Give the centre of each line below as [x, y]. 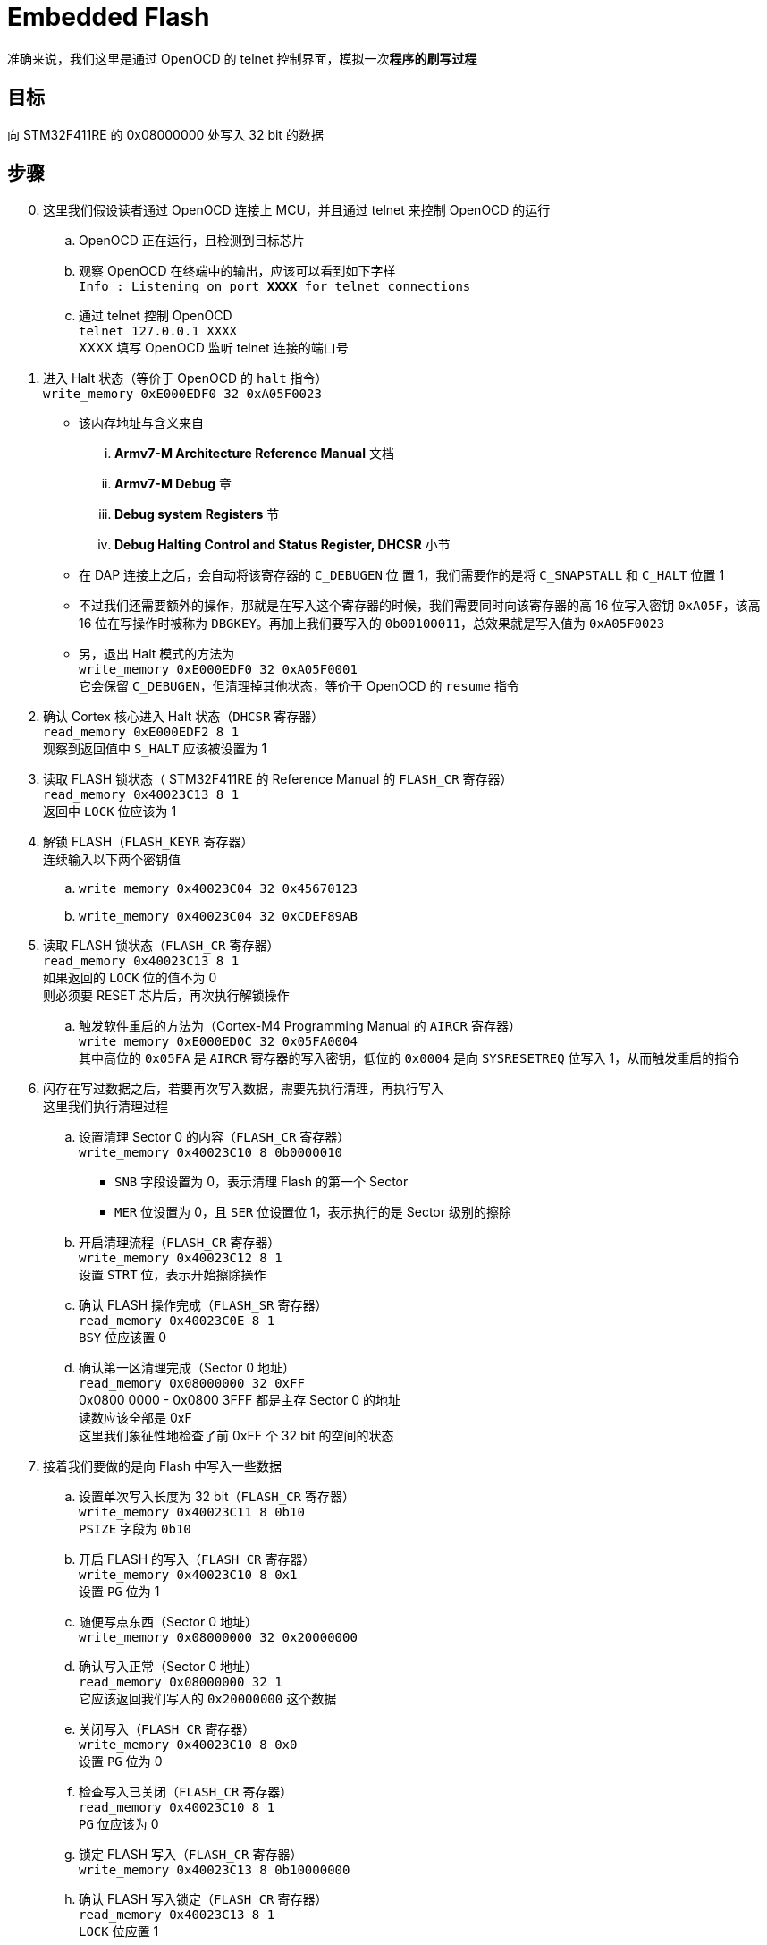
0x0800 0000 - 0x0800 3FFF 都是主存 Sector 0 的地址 [240, 1400]
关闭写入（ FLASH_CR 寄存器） [167, 1729]
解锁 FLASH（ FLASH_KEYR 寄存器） [148, 842]
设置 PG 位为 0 [121, 1762]
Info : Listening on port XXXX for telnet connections [275, 287]
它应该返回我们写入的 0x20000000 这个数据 [208, 1699]
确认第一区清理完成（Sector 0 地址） [187, 1368]
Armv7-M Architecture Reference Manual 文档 [254, 454]
